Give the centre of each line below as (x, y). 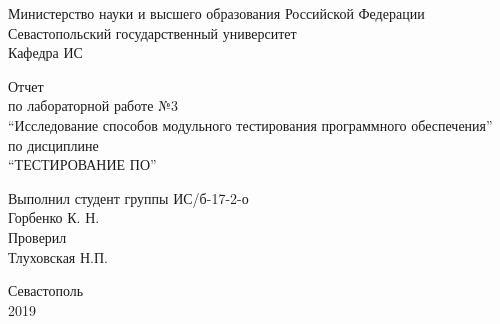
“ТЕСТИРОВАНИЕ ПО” (82, 164)
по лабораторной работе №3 (93, 105)
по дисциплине (53, 144)
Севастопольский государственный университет (152, 32)
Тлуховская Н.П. (58, 256)
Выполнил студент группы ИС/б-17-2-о (128, 197)
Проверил (37, 236)
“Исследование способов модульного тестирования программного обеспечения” (250, 124)
